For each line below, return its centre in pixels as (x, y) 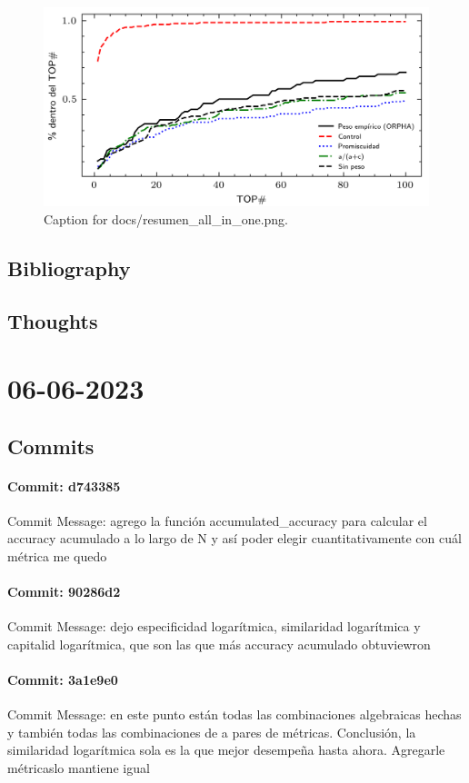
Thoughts (53, 321)
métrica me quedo (57, 555)
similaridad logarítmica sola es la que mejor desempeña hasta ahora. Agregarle (226, 750)
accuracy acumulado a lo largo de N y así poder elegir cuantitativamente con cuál (234, 538)
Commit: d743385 (64, 486)
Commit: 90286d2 (64, 592)
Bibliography (69, 268)
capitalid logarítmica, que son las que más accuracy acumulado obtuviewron (219, 644)
